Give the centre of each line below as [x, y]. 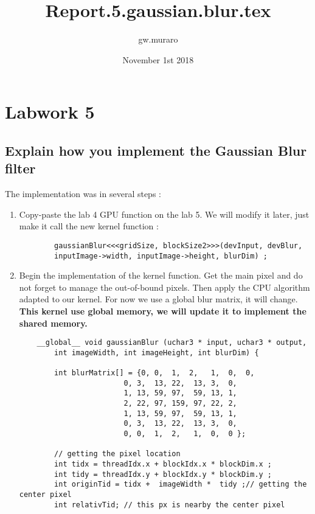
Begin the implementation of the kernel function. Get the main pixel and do [161, 275]
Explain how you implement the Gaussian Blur [156, 150]
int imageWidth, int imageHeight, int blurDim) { [157, 353]
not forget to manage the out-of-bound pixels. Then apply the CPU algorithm [164, 287]
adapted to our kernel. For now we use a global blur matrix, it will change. [158, 299]
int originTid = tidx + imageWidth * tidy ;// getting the [181, 484]
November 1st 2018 [158, 59]
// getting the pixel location [117, 454]
